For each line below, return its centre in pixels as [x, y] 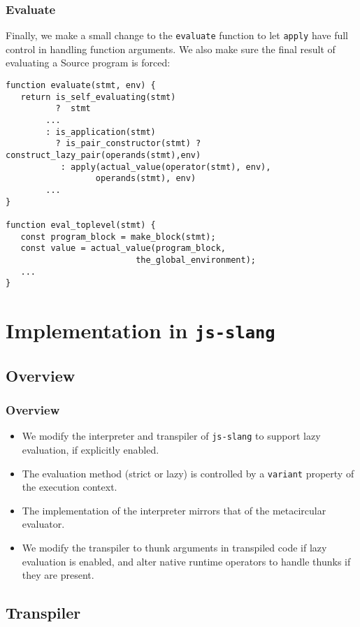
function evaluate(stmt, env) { [81, 86]
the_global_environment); [196, 260]
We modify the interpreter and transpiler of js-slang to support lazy [171, 436]
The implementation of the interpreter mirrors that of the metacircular [174, 510]
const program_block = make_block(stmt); [118, 237]
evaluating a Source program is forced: [88, 63]
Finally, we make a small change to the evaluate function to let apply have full [177, 35]
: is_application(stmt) [101, 132]
